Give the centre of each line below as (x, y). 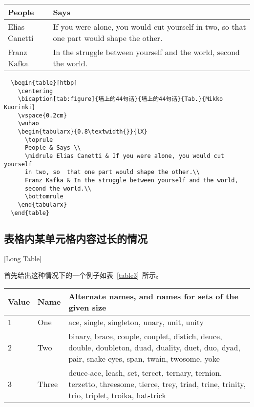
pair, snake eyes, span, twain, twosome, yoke (144, 358)
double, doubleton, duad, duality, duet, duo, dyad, (154, 347)
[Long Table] (23, 259)
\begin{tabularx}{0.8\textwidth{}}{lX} (83, 131)
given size (87, 307)
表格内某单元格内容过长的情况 (76, 238)
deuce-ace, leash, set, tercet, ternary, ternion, (145, 372)
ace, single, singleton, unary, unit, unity (136, 322)
